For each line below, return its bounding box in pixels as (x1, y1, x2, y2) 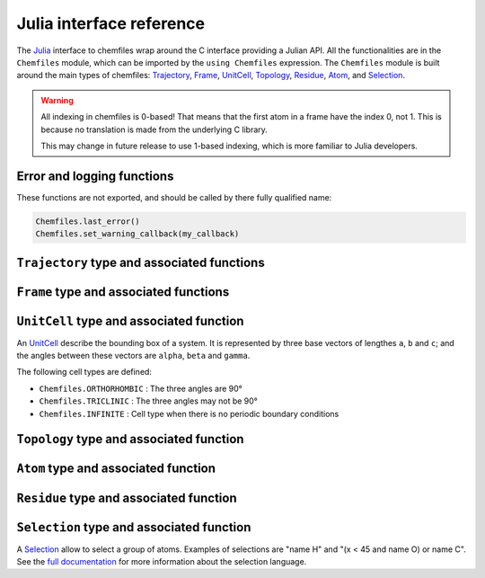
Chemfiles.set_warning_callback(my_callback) (35, 229, 240, 239)
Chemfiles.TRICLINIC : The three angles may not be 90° (39, 396, 258, 406)
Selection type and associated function (16, 520, 251, 535)
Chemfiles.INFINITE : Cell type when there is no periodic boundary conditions (39, 408, 339, 419)
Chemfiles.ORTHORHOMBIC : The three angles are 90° (39, 383, 242, 394)
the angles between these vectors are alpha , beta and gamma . (16, 351, 251, 361)
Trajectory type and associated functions (16, 254, 265, 270)
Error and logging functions (16, 168, 174, 183)
